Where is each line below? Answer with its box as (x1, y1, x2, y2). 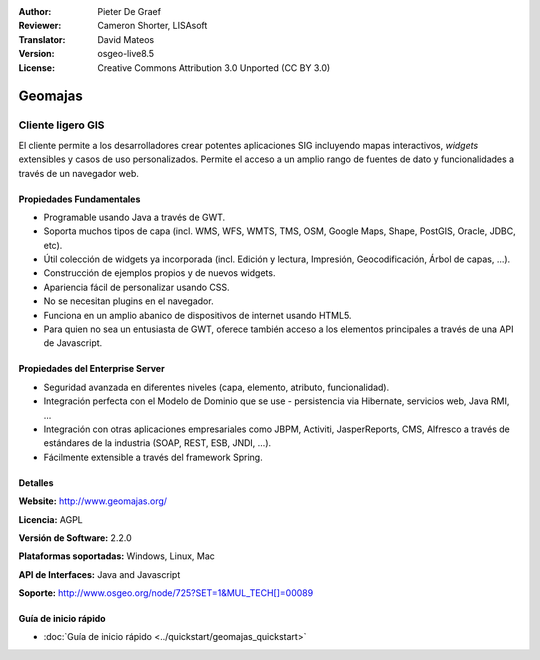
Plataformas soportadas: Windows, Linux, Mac (18, 550, 215, 562)
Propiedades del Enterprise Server (18, 363, 165, 375)
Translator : (18, 33, 66, 45)
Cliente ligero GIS (18, 118, 105, 132)
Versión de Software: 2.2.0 (18, 531, 132, 544)
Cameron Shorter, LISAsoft (97, 20, 208, 32)
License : (18, 61, 55, 74)
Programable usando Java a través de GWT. (43, 211, 226, 223)
